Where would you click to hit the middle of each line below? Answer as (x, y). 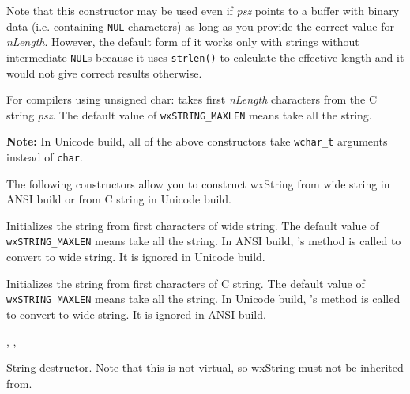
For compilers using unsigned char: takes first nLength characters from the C (192, 99)
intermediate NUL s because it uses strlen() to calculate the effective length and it (205, 57)
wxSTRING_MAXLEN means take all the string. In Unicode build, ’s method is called (203, 299)
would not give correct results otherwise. (104, 72)
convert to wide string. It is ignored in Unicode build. (136, 257)
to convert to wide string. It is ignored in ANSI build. (136, 314)
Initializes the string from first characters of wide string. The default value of (193, 225)
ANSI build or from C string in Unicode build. (119, 199)
